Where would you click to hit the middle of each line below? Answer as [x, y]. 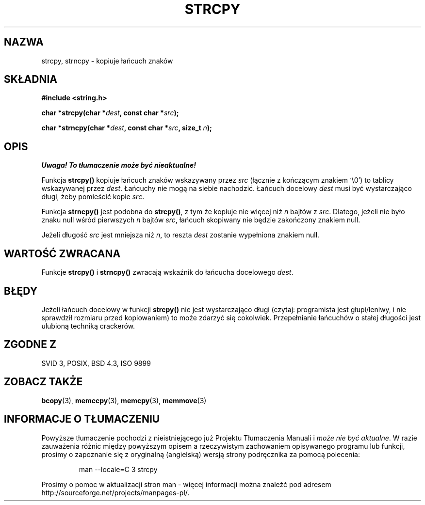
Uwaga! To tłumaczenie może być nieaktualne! [119, 165]
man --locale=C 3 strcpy [118, 469]
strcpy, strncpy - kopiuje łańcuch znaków [107, 61]
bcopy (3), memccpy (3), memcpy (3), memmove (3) [124, 400]
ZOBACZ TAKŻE [43, 382]
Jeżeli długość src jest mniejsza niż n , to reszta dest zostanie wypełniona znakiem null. [180, 235]
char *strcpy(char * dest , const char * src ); [110, 113]
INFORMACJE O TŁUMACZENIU [82, 419]
